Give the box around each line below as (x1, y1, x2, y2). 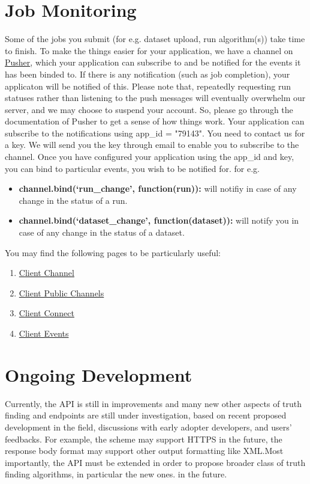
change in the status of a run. (19, 194, 128, 206)
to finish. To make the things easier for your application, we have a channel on (5, 44, 293, 57)
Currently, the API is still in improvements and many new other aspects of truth (5, 397, 302, 409)
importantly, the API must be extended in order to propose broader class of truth (5, 456, 306, 468)
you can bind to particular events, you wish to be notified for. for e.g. (5, 162, 260, 174)
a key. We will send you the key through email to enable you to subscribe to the (5, 138, 299, 151)
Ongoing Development (5, 362, 192, 387)
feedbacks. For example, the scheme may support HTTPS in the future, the (5, 432, 282, 445)
